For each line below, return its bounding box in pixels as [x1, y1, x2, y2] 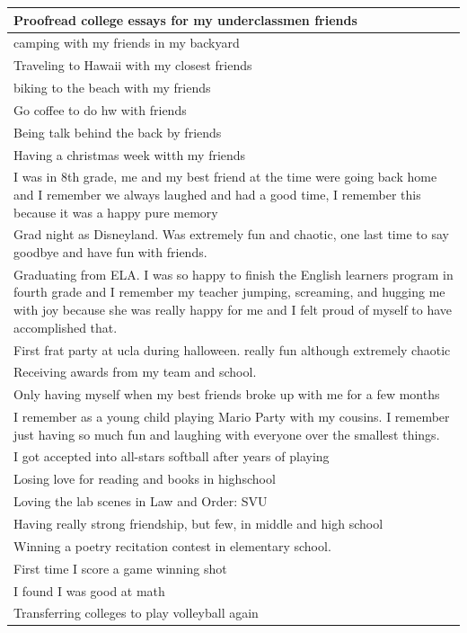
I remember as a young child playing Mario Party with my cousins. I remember [13, 407, 450, 426]
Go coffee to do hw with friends [13, 100, 187, 119]
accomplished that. [13, 317, 118, 336]
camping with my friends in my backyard [13, 33, 240, 52]
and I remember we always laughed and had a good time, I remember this [13, 185, 421, 203]
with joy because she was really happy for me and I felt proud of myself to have [13, 300, 453, 319]
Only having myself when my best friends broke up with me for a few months [13, 385, 440, 404]
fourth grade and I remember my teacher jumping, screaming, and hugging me [13, 282, 445, 301]
